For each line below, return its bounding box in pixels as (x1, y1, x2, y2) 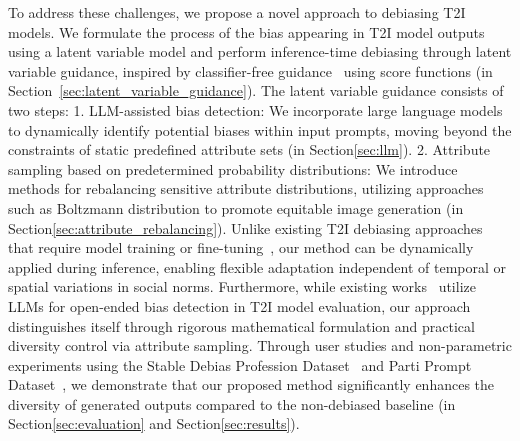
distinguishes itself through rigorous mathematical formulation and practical (8, 315, 475, 336)
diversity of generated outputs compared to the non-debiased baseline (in (8, 393, 456, 414)
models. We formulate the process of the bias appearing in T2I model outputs (8, 21, 485, 42)
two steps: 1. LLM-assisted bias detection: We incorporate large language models (8, 99, 503, 120)
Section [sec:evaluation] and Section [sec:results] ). (8, 413, 300, 434)
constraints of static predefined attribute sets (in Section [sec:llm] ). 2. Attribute (8, 139, 491, 160)
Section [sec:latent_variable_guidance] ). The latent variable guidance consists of (8, 80, 504, 101)
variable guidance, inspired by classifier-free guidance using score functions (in (8, 60, 493, 81)
